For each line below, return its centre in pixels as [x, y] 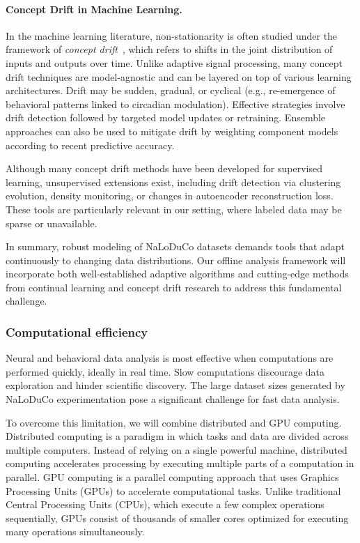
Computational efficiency [77, 332]
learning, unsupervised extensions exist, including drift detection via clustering [173, 182]
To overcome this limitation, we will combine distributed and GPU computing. [174, 422]
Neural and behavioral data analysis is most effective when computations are [170, 358]
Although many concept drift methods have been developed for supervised [164, 168]
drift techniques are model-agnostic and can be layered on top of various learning [179, 76]
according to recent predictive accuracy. [90, 145]
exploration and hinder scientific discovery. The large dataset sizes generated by [175, 385]
